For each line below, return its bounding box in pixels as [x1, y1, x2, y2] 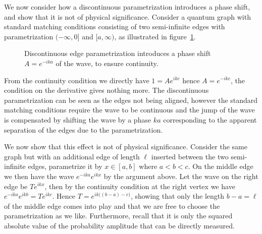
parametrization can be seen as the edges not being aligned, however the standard [4, 94, 258, 105]
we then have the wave [4, 170, 74, 181]
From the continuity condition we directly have [4, 75, 149, 85]
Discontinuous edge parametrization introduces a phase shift [24, 48, 211, 58]
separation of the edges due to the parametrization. [4, 124, 163, 135]
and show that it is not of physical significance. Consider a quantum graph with [4, 11, 251, 22]
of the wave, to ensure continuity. [56, 57, 159, 68]
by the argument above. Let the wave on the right [103, 170, 258, 181]
